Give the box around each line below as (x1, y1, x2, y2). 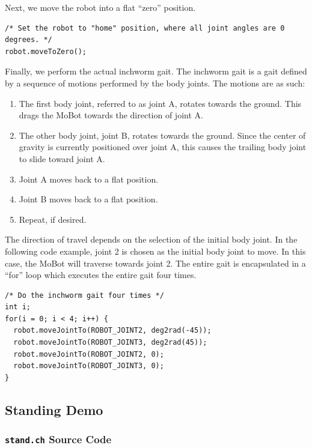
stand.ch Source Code (5, 432, 112, 447)
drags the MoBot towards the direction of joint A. (19, 109, 203, 121)
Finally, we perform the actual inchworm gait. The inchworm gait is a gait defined (5, 65, 307, 77)
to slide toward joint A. (19, 152, 105, 165)
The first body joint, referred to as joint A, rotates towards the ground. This (19, 97, 302, 109)
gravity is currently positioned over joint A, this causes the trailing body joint (19, 141, 307, 153)
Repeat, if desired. (19, 213, 87, 225)
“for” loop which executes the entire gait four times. (5, 268, 197, 281)
